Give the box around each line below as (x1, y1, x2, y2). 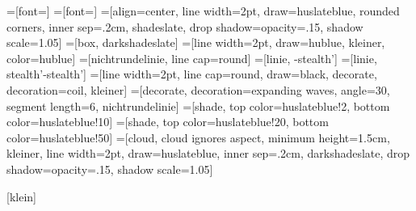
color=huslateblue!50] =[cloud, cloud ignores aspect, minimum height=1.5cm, (6, 129, 390, 146)
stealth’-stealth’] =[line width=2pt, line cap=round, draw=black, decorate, (6, 65, 377, 82)
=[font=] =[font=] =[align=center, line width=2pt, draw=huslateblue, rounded (6, 2, 400, 19)
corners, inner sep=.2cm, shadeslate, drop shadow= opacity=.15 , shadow (6, 18, 363, 35)
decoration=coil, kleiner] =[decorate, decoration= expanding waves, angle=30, (6, 81, 390, 98)
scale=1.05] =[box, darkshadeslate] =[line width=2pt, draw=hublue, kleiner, (6, 34, 385, 51)
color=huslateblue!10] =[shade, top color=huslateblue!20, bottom (6, 113, 329, 130)
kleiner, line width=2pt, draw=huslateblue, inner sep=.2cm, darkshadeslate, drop (6, 145, 410, 162)
